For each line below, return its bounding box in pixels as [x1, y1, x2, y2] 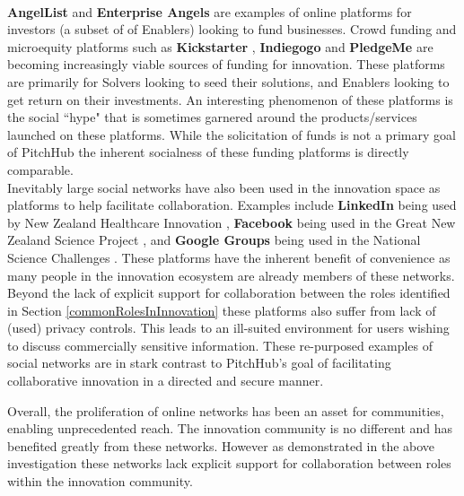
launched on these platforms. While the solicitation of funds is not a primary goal [7, 125, 456, 144]
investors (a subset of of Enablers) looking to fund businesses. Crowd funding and [7, 20, 457, 39]
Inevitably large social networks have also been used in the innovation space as [7, 178, 441, 196]
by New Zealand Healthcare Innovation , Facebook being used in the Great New [7, 213, 456, 231]
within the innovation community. [7, 472, 193, 491]
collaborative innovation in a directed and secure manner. [7, 371, 324, 390]
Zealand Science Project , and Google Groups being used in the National [7, 231, 421, 249]
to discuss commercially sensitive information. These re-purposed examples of [7, 335, 433, 354]
